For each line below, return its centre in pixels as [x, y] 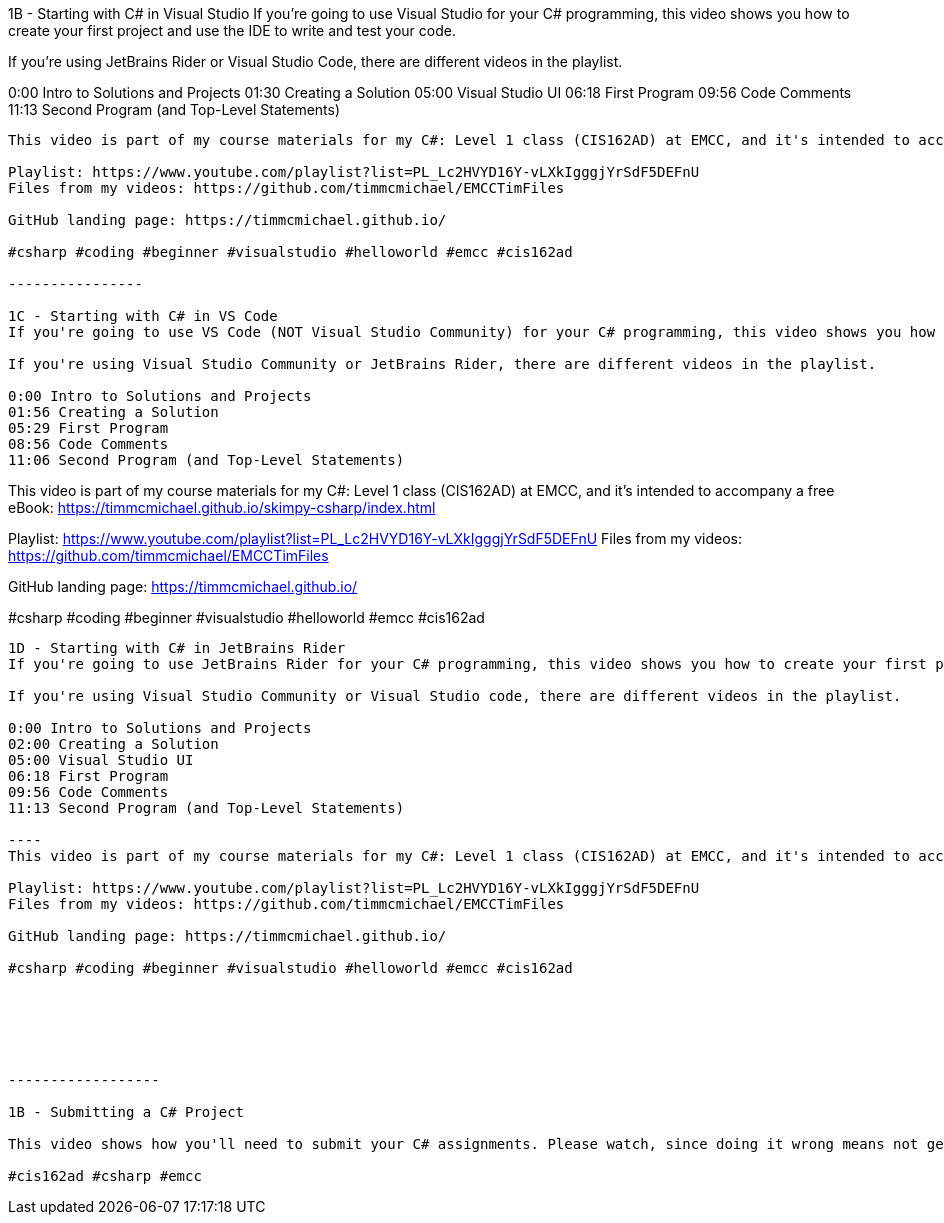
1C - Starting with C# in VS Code [143, 316]
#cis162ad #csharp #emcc [105, 1176]
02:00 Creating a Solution [113, 744]
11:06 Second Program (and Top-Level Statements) [206, 460]
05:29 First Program [88, 428]
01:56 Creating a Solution [113, 412]
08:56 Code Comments [88, 444]
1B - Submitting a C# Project [126, 1112]
